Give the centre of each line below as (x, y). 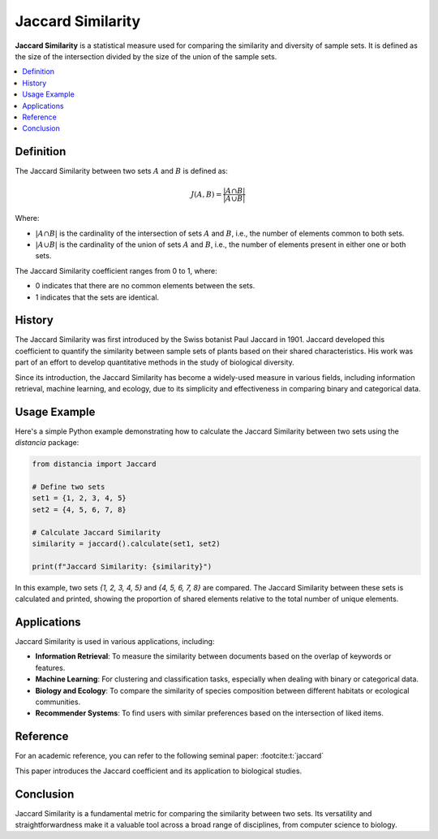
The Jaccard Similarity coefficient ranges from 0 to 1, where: (116, 270)
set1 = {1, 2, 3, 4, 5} (79, 498)
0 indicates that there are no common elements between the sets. (145, 286)
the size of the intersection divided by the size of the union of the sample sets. (146, 56)
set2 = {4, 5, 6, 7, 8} (79, 509)
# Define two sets (69, 487)
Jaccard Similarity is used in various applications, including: (115, 642)
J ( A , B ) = (206, 194)
